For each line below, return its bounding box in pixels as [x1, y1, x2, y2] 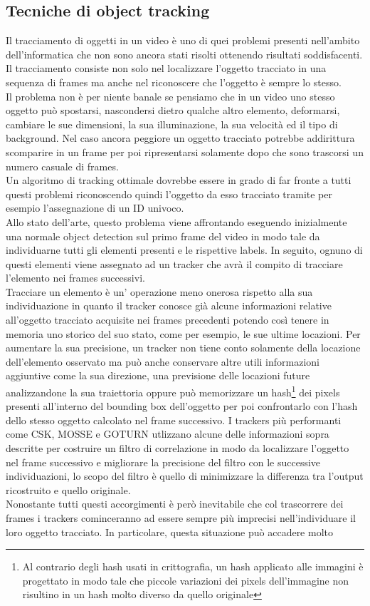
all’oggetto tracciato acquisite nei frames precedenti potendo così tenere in [6, 312, 329, 327]
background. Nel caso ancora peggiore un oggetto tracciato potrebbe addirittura [6, 130, 355, 145]
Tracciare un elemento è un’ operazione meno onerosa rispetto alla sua [6, 284, 313, 299]
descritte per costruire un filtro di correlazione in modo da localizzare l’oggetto [6, 441, 349, 456]
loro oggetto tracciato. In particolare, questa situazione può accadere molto [6, 524, 333, 539]
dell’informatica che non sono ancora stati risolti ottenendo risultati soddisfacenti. [6, 46, 363, 61]
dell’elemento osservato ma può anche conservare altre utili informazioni [6, 354, 320, 369]
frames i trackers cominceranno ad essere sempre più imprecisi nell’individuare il [6, 510, 356, 525]
